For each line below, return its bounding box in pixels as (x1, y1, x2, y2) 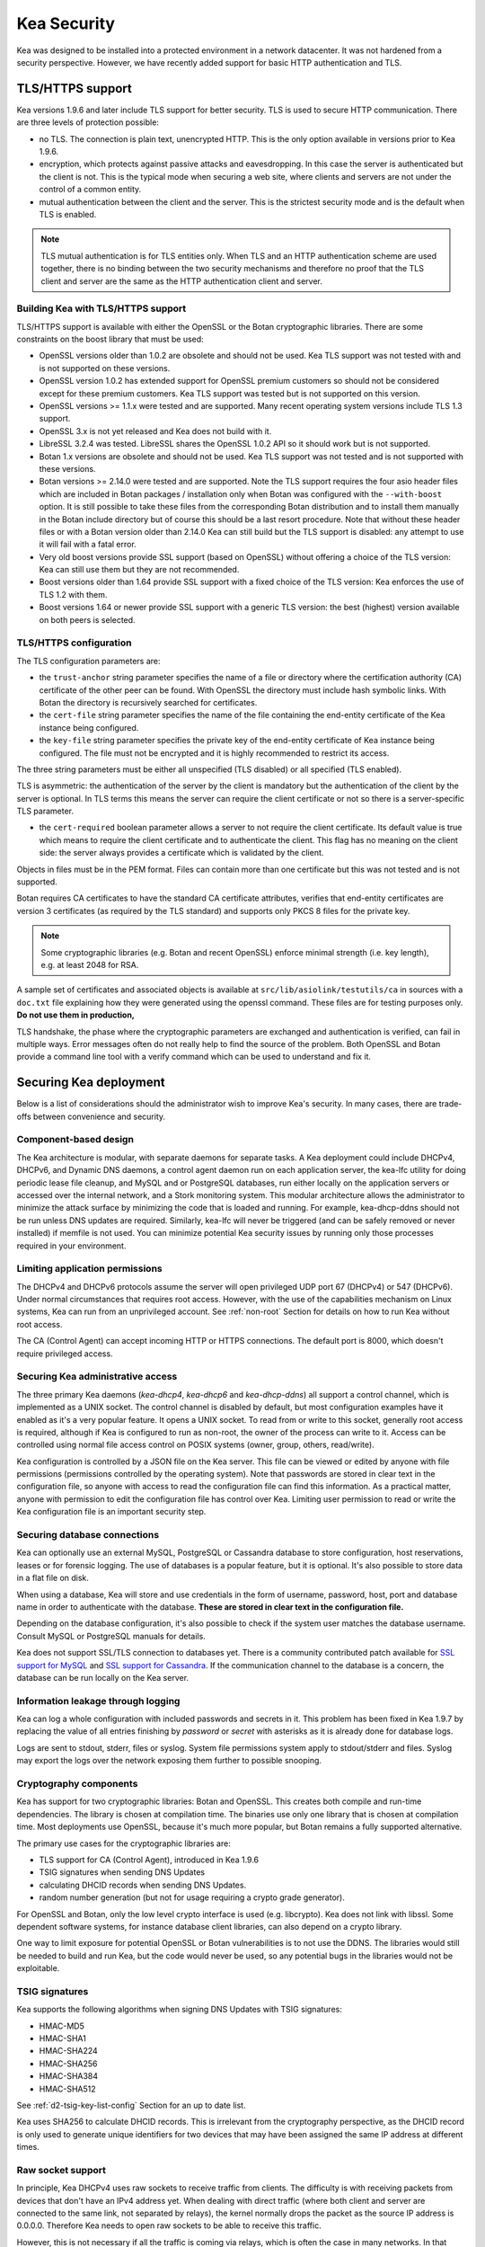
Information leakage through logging (16, 1694, 181, 1707)
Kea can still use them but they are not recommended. (39, 564, 240, 575)
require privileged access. (16, 1348, 113, 1359)
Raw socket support (16, 2163, 107, 2176)
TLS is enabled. (39, 209, 97, 219)
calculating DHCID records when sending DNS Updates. (39, 1879, 247, 1890)
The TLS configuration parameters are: (16, 655, 161, 666)
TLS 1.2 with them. (39, 589, 108, 599)
